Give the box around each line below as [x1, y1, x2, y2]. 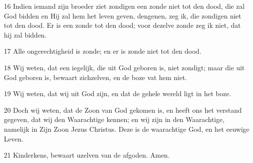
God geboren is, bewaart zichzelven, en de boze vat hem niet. [4, 72, 187, 82]
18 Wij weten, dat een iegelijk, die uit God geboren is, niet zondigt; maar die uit [4, 62, 245, 72]
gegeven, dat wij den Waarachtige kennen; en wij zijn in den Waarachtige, [4, 114, 225, 124]
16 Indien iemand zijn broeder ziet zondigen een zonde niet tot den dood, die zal [4, 1, 245, 11]
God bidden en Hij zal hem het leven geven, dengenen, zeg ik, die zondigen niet [4, 10, 241, 20]
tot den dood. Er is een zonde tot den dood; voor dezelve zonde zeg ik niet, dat [4, 20, 241, 30]
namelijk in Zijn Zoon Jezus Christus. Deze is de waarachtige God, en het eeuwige [4, 123, 250, 134]
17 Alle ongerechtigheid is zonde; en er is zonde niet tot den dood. [4, 46, 202, 56]
